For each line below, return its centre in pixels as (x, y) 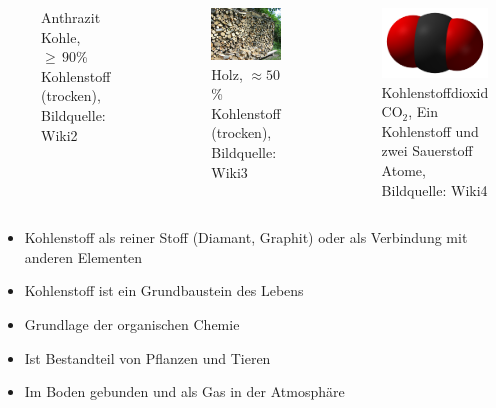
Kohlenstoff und (430, 130)
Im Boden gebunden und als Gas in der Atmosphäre (184, 391)
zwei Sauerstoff (427, 150)
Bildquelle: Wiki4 (434, 189)
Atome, (403, 170)
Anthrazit (71, 17)
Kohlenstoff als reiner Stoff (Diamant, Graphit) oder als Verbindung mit (246, 237)
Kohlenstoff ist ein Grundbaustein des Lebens (164, 290)
